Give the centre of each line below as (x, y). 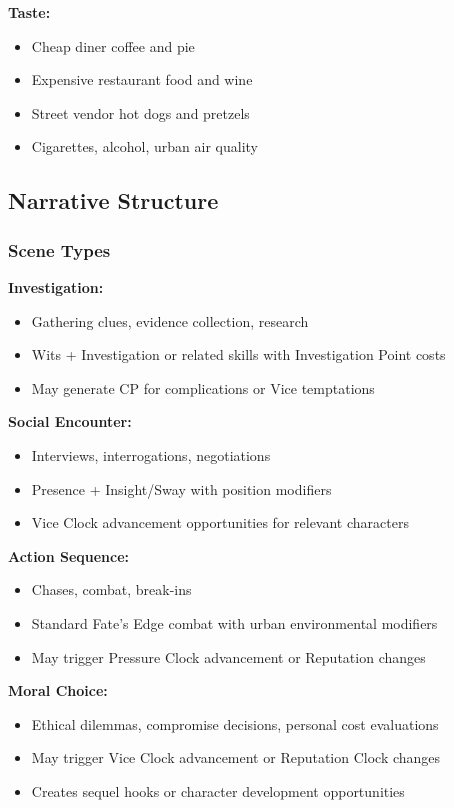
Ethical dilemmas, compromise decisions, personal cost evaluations (235, 723)
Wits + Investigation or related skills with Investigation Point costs (238, 354)
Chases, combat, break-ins (111, 589)
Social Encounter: (70, 421)
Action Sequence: (69, 555)
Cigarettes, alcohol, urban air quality (144, 146)
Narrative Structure (113, 200)
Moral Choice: (58, 690)
